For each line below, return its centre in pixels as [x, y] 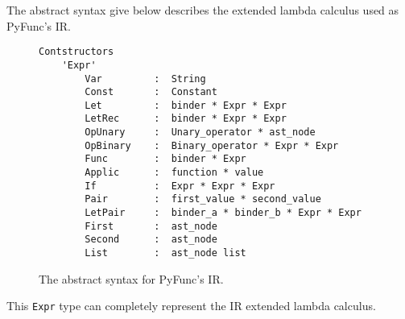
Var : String [145, 79]
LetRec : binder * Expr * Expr [186, 119]
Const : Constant [151, 92]
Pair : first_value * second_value [203, 199]
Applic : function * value [174, 173]
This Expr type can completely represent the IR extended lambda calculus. [191, 306]
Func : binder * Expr [165, 159]
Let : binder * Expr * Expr [186, 105]
